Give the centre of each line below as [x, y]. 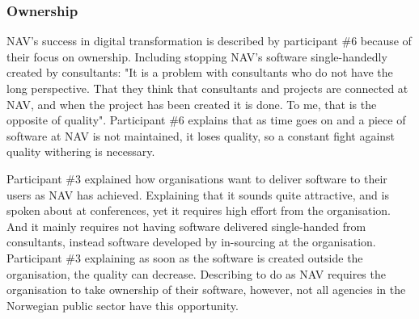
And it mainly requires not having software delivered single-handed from [186, 226]
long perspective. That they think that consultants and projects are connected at [207, 88]
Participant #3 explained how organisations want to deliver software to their [197, 178]
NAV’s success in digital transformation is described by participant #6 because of [209, 41]
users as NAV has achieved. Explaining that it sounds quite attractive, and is [198, 194]
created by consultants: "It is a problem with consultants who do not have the [200, 72]
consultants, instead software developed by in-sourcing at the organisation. [191, 242]
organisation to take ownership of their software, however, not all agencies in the [206, 290]
